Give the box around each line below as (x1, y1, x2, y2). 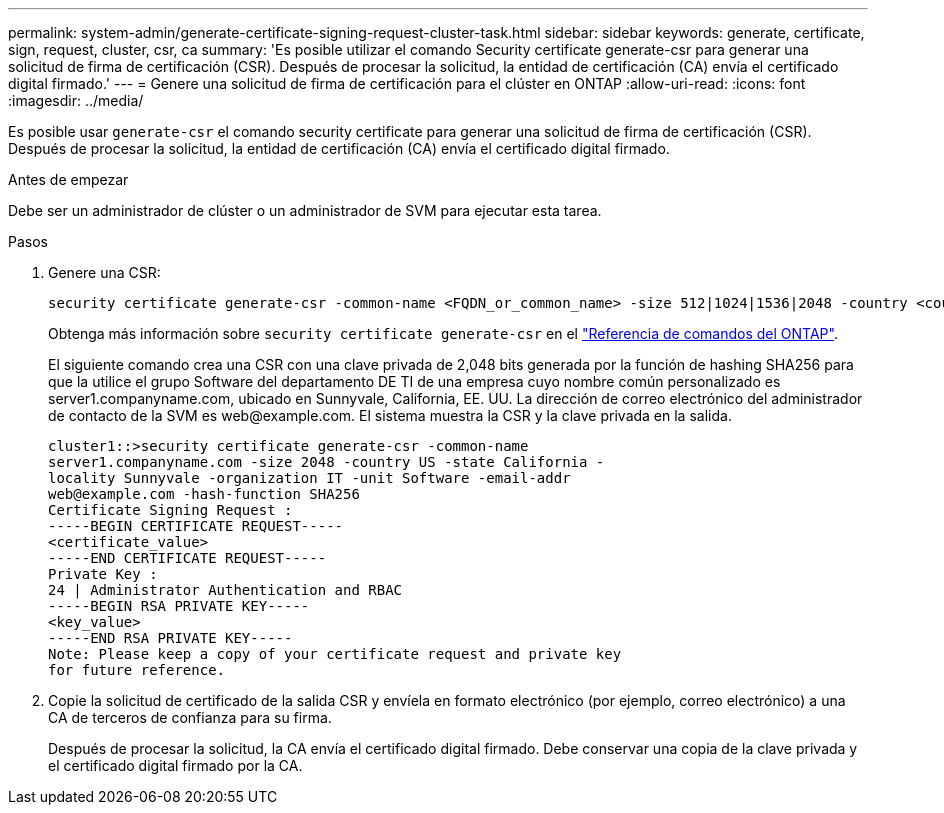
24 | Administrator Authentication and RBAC (48, 582, 403, 598)
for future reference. (48, 662, 226, 678)
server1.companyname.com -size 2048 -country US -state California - (48, 454, 605, 470)
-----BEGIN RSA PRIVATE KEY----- (48, 598, 310, 614)
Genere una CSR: (48, 264, 161, 281)
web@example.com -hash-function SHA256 (48, 486, 360, 502)
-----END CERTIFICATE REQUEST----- (48, 550, 327, 566)
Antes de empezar (8, 171, 129, 188)
